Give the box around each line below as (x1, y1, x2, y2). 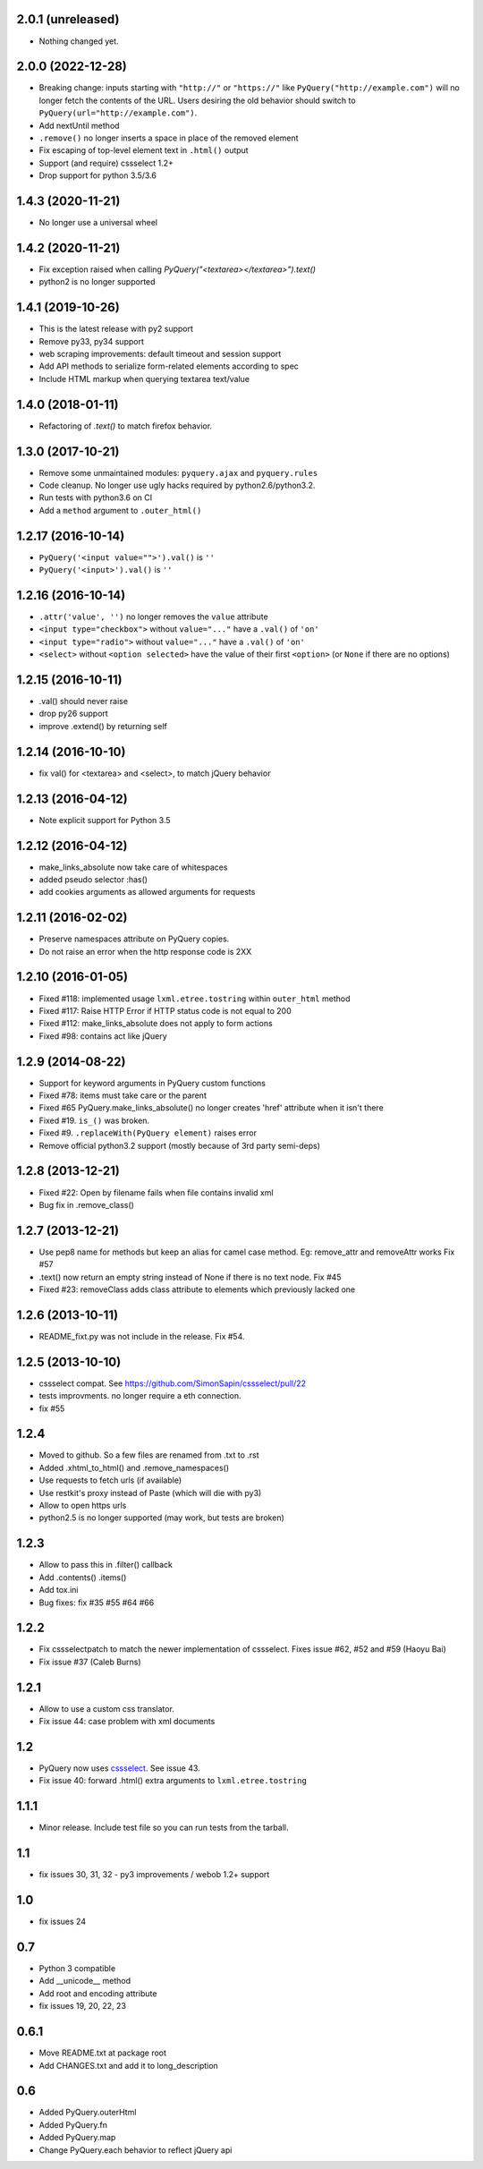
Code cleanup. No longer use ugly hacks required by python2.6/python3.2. (38, 480, 316, 491)
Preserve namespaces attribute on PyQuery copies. (38, 933, 230, 944)
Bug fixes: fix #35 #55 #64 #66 (38, 1597, 155, 1608)
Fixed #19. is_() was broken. (38, 1115, 150, 1126)
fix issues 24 (38, 1916, 87, 1927)
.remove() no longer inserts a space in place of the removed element (38, 132, 299, 143)
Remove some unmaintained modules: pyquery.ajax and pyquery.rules (38, 467, 318, 478)
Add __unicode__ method (38, 1976, 131, 1986)
